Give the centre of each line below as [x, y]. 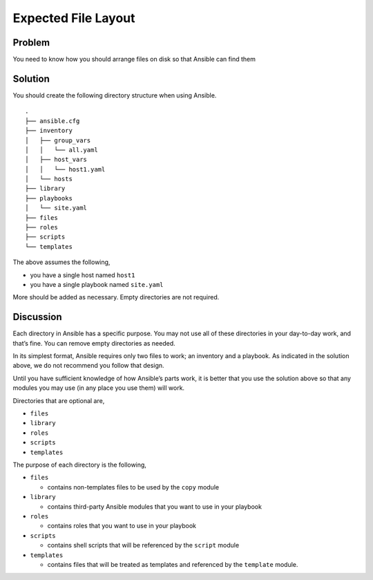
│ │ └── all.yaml [61, 150]
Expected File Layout [74, 18]
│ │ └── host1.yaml [65, 169]
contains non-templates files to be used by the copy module [133, 487]
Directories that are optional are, [59, 400]
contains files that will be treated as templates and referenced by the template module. [173, 564]
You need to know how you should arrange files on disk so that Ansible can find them [134, 59]
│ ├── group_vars [58, 140]
